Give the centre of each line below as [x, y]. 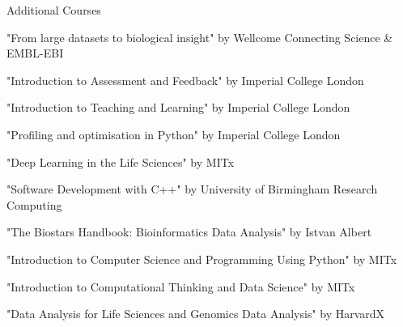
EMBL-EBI [35, 53]
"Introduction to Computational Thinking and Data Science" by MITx [181, 286]
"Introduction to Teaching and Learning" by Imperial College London [178, 107]
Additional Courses [54, 10]
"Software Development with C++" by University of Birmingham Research [192, 189]
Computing [34, 204]
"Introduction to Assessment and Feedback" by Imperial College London [185, 80]
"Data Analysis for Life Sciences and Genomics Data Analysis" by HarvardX [196, 314]
